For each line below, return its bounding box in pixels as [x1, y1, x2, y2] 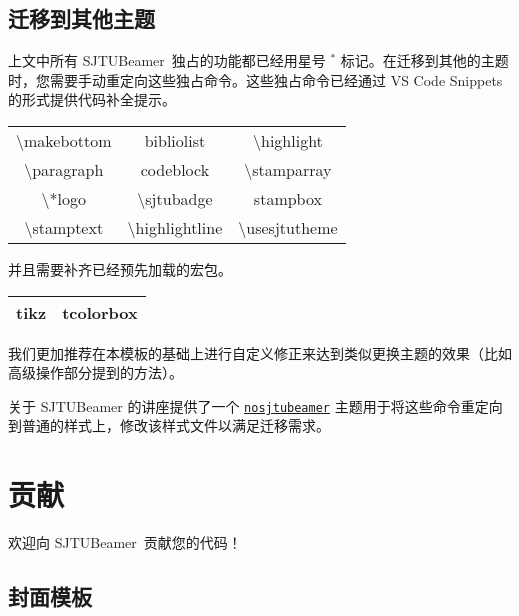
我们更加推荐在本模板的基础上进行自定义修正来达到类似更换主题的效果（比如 [8, 342, 512, 363]
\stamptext [24, 215, 104, 239]
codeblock [140, 157, 210, 181]
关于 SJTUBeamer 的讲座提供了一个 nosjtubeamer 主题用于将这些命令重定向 [8, 395, 503, 416]
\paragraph [24, 157, 104, 181]
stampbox [253, 186, 322, 210]
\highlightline [127, 215, 223, 239]
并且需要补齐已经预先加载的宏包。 [8, 258, 232, 279]
